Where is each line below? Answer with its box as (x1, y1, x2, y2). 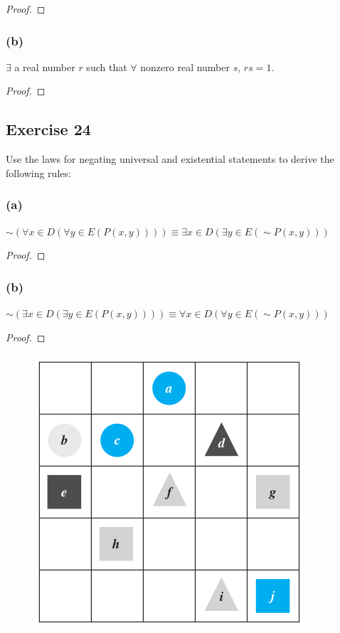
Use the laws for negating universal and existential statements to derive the (6, 151, 334, 166)
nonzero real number (140, 59, 230, 74)
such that (86, 59, 127, 74)
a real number (14, 59, 75, 74)
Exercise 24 (6, 118, 91, 140)
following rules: (6, 165, 71, 180)
